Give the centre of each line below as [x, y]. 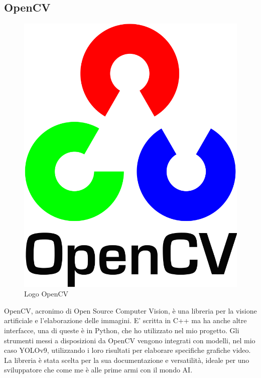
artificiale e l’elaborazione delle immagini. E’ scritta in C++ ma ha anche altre [125, 320]
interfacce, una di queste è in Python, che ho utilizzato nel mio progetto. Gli [122, 330]
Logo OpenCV [46, 294]
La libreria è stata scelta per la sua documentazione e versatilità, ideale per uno [127, 360]
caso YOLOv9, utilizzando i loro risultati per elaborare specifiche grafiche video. [127, 350]
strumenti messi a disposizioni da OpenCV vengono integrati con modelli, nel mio [130, 340]
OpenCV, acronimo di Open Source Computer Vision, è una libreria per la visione [130, 310]
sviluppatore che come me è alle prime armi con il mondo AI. [98, 370]
